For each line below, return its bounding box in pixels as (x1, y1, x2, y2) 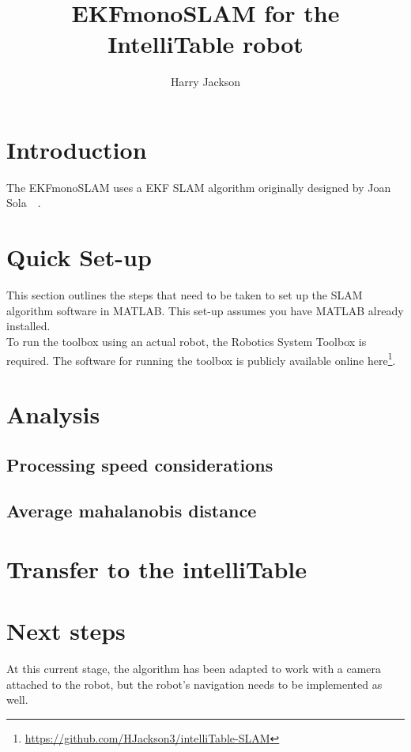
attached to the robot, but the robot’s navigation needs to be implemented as (6, 675, 383, 692)
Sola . (6, 194, 41, 211)
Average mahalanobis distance (6, 498, 257, 523)
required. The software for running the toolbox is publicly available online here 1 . (6, 349, 396, 368)
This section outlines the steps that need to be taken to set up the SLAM (6, 287, 363, 303)
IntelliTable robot (107, 28, 304, 60)
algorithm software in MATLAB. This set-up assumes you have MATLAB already (6, 302, 404, 318)
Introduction (6, 133, 147, 165)
